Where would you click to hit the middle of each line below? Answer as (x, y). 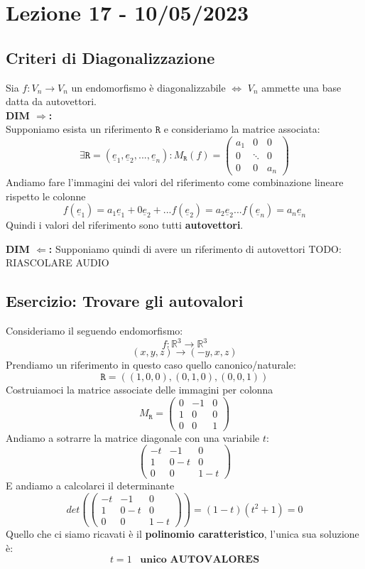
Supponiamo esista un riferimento (79, 129)
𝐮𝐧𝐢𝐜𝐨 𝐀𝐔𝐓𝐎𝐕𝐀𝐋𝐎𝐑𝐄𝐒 (200, 560)
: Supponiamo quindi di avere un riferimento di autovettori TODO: (195, 248)
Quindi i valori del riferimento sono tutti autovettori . (125, 225)
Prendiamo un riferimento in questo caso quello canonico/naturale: (151, 365)
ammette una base (301, 87)
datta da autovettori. (51, 101)
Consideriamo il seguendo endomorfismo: (94, 331)
